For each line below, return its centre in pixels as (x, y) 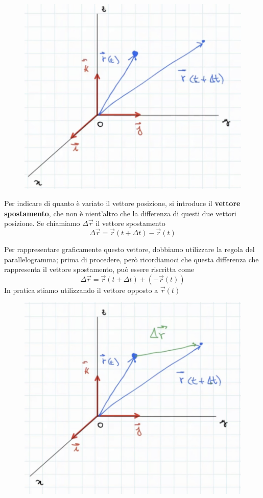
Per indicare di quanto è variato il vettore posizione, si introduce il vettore (122, 203)
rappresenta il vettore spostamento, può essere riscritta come (99, 269)
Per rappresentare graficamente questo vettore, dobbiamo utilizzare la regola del (129, 249)
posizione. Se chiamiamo (42, 223)
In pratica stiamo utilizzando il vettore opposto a (81, 290)
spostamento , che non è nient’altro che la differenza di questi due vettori (120, 213)
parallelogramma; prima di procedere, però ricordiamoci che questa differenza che (131, 259)
